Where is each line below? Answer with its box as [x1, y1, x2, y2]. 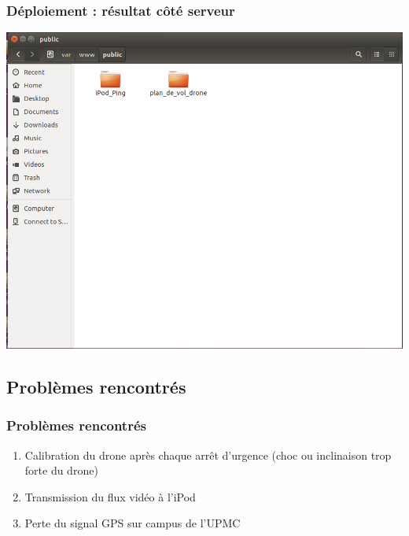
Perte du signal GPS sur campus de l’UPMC [24, 515, 241, 531]
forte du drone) [24, 462, 98, 479]
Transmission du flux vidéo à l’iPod [24, 488, 196, 505]
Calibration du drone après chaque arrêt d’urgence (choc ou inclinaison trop [24, 446, 392, 463]
